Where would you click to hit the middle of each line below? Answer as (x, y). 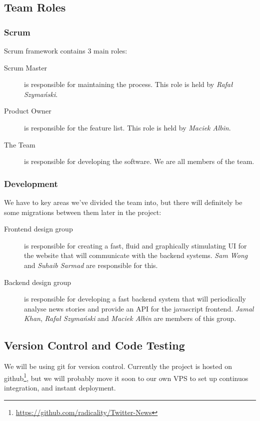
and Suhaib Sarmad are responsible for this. (91, 265)
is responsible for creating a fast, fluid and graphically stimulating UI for (135, 245)
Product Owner (28, 111)
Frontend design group (38, 229)
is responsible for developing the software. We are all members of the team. (139, 161)
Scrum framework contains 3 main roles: (66, 50)
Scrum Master (26, 67)
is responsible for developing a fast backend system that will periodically (135, 299)
